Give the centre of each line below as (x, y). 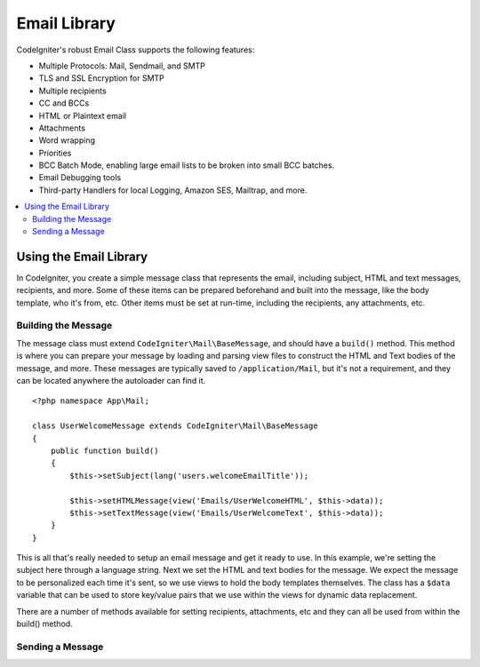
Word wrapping (67, 140)
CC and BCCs (64, 103)
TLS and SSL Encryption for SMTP (101, 78)
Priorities (55, 153)
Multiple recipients (72, 91)
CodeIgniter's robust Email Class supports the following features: (136, 50)
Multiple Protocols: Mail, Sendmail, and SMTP (122, 66)
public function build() (104, 450)
